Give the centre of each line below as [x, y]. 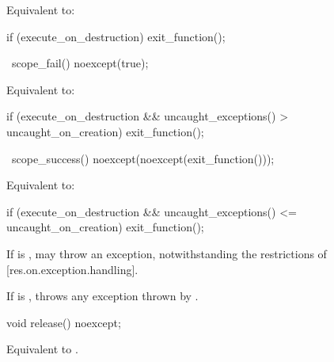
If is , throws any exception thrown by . [102, 296]
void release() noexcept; [64, 322]
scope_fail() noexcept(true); [80, 63]
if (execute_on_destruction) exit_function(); [116, 36]
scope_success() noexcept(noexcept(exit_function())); [143, 158]
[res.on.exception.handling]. [72, 269]
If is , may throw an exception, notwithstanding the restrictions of [167, 253]
